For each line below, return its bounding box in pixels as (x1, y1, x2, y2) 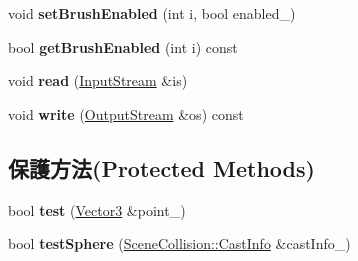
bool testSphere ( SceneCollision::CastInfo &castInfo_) (8, 233, 351, 254)
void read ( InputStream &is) (8, 70, 188, 91)
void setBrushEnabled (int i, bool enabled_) (8, 3, 296, 23)
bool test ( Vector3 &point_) (8, 199, 186, 220)
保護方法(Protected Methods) (8, 152, 315, 183)
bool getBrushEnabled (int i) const (8, 36, 238, 57)
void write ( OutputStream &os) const (8, 103, 244, 124)
